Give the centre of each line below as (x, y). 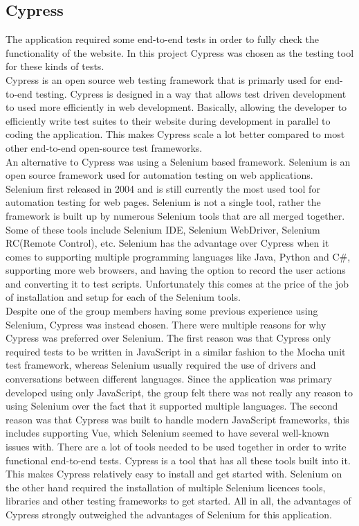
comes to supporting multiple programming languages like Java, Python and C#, (178, 256)
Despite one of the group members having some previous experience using (162, 311)
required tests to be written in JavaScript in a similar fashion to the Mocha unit (176, 351)
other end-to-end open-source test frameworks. (104, 147)
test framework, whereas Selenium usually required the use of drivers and (161, 365)
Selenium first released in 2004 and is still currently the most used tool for (163, 188)
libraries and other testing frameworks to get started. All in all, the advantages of (178, 501)
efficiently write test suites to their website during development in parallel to (168, 120)
